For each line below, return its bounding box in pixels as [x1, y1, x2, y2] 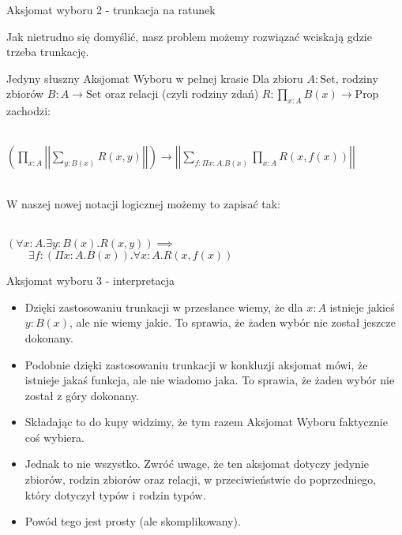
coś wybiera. [24, 428, 85, 445]
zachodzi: [6, 103, 51, 119]
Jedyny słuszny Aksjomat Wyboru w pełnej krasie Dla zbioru [6, 69, 303, 86]
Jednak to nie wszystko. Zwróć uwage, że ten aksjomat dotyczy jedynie [24, 455, 369, 472]
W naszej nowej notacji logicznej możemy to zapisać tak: [6, 195, 280, 211]
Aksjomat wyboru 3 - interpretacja [6, 272, 175, 289]
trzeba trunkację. [6, 43, 89, 60]
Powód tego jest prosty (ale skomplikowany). [24, 513, 241, 529]
